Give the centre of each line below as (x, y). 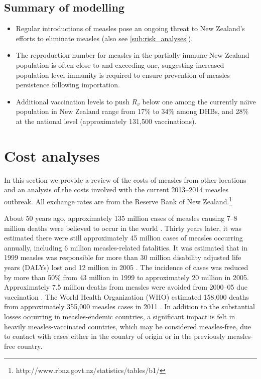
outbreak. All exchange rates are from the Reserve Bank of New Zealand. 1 (118, 200)
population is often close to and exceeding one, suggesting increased (120, 65)
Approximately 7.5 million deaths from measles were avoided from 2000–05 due (126, 287)
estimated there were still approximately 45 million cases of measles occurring (123, 238)
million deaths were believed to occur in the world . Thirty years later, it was (123, 228)
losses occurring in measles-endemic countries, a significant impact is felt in (120, 317)
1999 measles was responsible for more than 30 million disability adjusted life (123, 257)
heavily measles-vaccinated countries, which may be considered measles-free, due (128, 326)
